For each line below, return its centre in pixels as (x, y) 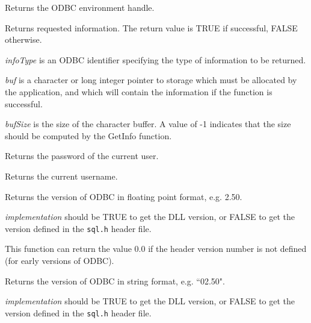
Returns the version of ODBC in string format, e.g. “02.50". (115, 281)
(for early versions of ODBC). (60, 260)
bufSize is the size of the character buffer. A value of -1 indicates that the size (148, 124)
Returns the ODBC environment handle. (80, 7)
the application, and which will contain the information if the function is (139, 91)
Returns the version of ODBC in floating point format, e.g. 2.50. (124, 196)
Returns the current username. (61, 176)
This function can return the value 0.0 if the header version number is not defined (156, 249)
